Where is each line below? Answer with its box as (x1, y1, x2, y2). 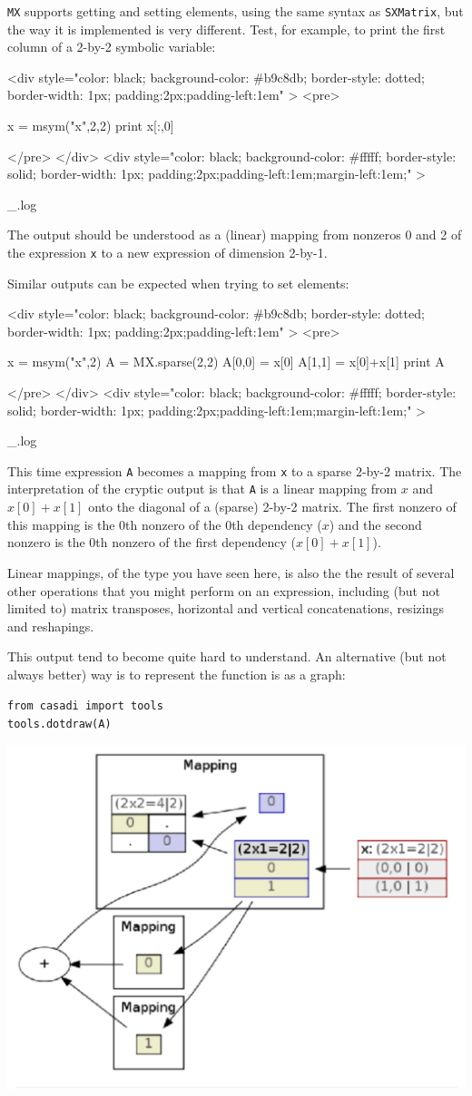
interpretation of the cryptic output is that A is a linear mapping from (7, 479, 398, 498)
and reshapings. (7, 616, 94, 635)
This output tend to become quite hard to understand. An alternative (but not (7, 647, 447, 666)
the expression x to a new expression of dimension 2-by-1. (7, 243, 328, 261)
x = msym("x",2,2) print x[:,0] (7, 116, 174, 135)
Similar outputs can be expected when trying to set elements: (7, 273, 349, 292)
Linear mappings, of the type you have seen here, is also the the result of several (7, 563, 455, 582)
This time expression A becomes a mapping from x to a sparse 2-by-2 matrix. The (7, 461, 462, 480)
